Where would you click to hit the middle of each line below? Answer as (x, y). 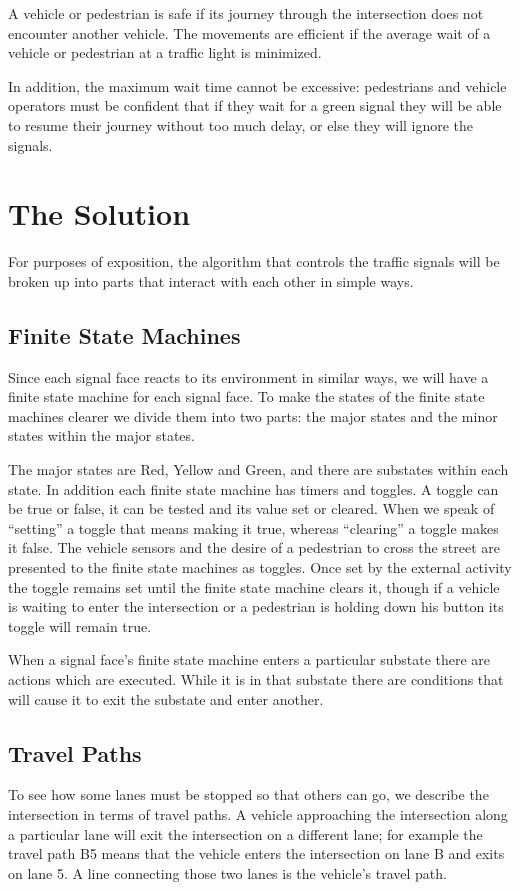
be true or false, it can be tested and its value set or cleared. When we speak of (251, 508)
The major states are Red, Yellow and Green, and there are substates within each (258, 469)
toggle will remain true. (80, 625)
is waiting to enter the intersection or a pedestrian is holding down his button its (256, 606)
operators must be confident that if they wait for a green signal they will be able (255, 105)
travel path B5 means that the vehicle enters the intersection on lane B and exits (256, 853)
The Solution (99, 213)
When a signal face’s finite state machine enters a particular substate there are (249, 659)
